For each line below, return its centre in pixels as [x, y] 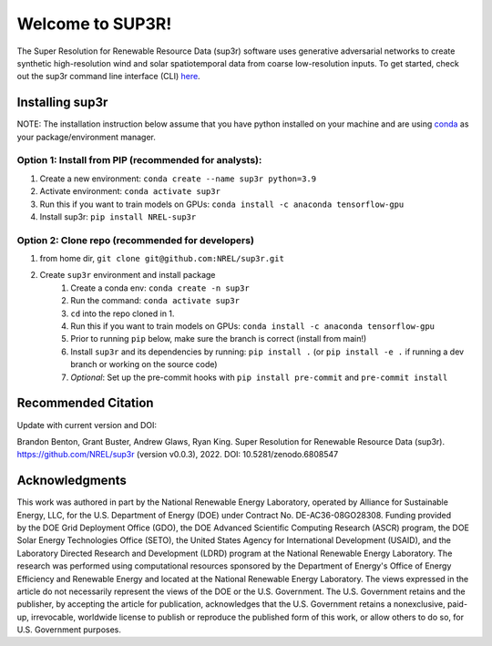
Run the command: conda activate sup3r [155, 301]
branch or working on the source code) [144, 364]
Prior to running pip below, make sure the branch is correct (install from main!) [219, 339]
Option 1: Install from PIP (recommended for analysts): [139, 160]
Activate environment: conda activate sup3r [130, 191]
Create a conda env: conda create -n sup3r [160, 288]
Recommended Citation [85, 403]
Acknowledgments [72, 481]
